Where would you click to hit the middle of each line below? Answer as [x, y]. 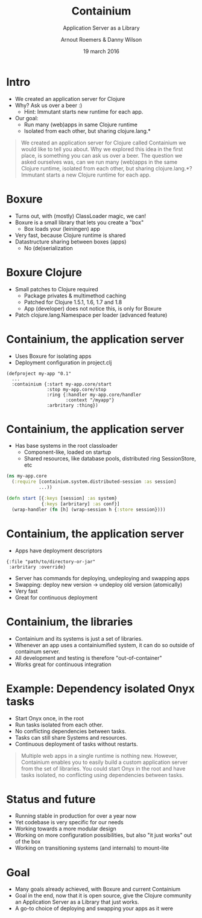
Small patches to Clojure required [56, 289]
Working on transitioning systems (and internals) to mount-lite [92, 848]
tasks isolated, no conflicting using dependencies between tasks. [102, 775]
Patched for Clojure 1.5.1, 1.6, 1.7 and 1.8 [73, 302]
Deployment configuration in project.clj [63, 362]
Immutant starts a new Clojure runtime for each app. [86, 175]
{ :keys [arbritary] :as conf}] [80, 504]
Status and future [51, 799]
